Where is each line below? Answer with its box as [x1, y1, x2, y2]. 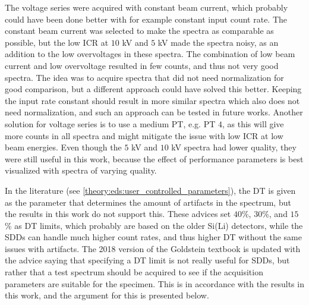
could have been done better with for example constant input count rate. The [5, 12, 288, 25]
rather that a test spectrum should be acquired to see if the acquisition [5, 266, 263, 278]
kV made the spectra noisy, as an [157, 36, 279, 48]
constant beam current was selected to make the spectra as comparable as [5, 24, 274, 37]
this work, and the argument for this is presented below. [5, 289, 209, 301]
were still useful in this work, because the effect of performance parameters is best [5, 152, 304, 165]
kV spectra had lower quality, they [171, 141, 297, 153]
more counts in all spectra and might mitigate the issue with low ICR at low [5, 129, 283, 142]
